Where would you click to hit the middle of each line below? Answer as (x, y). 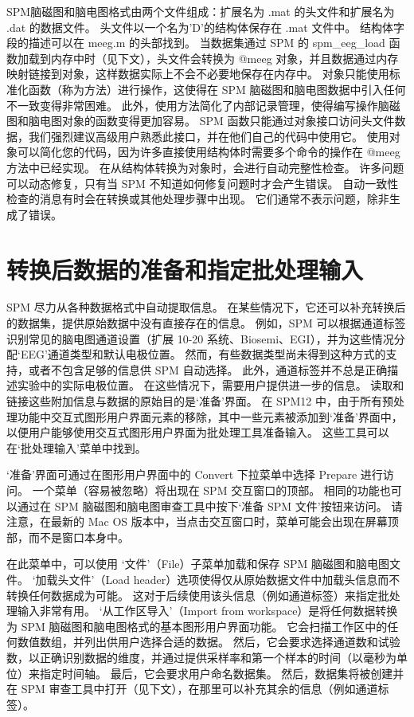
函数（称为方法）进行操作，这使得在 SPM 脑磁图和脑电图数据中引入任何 (217, 89)
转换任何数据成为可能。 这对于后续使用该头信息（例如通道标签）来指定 (192, 595)
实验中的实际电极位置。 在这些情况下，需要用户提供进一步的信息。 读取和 (211, 385)
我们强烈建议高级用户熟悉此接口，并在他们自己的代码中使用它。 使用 (209, 136)
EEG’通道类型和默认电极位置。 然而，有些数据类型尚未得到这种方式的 (203, 354)
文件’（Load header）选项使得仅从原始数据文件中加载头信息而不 (234, 579)
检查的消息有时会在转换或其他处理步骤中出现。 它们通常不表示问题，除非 (198, 199)
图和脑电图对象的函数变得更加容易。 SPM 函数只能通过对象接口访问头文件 (201, 121)
